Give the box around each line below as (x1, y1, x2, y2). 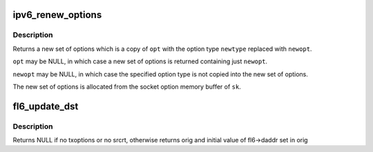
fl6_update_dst (12, 100, 79, 112)
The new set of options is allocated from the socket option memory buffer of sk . (12, 83, 241, 91)
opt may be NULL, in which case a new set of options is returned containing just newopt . (12, 57, 268, 65)
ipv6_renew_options (12, 9, 102, 21)
